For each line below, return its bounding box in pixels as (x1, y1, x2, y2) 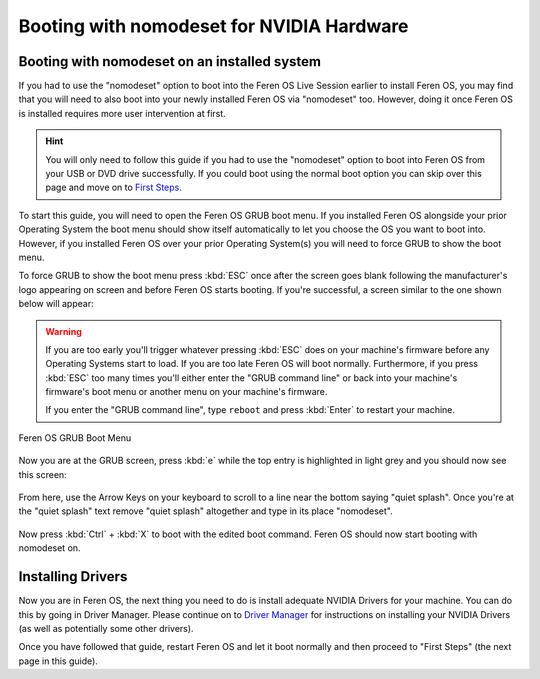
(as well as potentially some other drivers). (18, 622, 194, 634)
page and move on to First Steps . (45, 181, 182, 194)
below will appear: (18, 298, 94, 310)
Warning (45, 325, 82, 337)
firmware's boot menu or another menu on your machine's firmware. (45, 386, 328, 398)
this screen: (18, 468, 67, 480)
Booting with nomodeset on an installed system (18, 53, 322, 70)
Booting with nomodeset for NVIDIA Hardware (18, 15, 409, 37)
